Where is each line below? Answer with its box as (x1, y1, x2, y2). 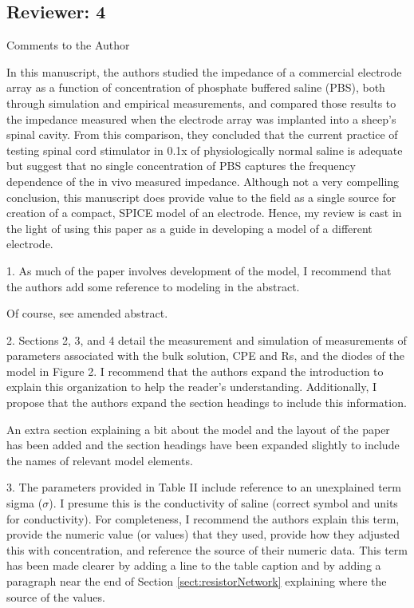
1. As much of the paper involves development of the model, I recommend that (6, 262, 392, 278)
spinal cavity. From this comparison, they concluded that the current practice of (6, 126, 398, 143)
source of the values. (6, 588, 105, 605)
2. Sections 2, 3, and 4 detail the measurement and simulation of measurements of (6, 331, 407, 348)
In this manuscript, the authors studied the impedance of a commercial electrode (6, 63, 402, 80)
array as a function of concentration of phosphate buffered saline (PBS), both (6, 79, 385, 96)
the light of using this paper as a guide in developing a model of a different (6, 219, 373, 236)
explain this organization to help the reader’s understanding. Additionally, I (6, 378, 377, 395)
